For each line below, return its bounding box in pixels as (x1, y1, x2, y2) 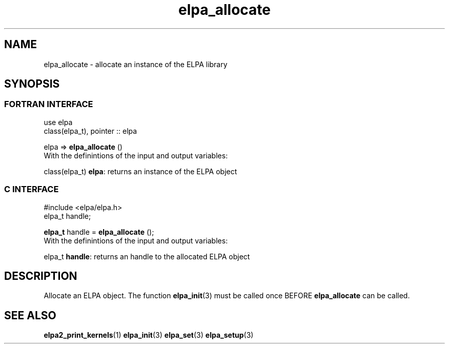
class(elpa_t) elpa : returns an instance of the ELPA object (44, 167, 237, 176)
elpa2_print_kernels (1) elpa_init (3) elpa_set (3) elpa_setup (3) (44, 331, 254, 340)
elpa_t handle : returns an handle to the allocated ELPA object (44, 252, 250, 261)
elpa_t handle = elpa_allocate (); (44, 227, 154, 236)
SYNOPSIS (4, 77, 60, 91)
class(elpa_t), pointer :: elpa (44, 126, 137, 135)
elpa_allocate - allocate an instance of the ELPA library (44, 59, 228, 69)
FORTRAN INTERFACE (4, 99, 93, 110)
